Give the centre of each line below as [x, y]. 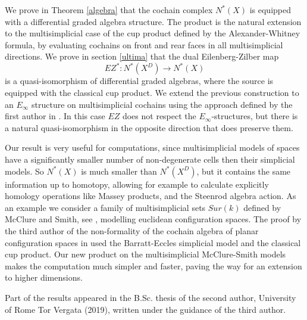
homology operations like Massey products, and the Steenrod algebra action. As [151, 196]
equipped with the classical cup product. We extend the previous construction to [152, 93]
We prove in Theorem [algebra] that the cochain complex [109, 10]
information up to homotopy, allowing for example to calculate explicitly [137, 184]
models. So [24, 171]
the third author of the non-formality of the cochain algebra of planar [132, 231]
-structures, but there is [255, 116]
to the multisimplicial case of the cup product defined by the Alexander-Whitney [153, 33]
